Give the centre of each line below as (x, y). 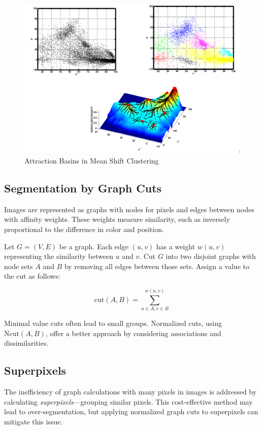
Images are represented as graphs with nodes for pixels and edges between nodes (129, 209)
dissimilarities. (26, 343)
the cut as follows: (32, 276)
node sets (19, 266)
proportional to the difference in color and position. (84, 229)
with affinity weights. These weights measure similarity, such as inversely (117, 219)
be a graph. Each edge (94, 246)
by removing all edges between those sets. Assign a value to (157, 266)
